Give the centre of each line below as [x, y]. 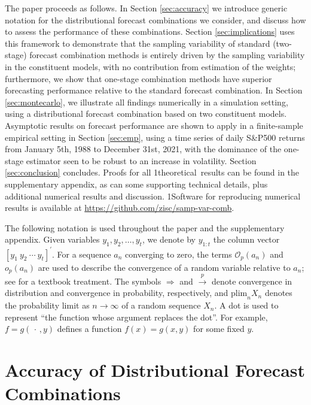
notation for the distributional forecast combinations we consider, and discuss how [155, 19]
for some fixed [219, 329]
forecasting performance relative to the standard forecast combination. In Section [154, 90]
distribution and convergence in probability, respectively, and [117, 293]
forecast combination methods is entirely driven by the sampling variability [167, 55]
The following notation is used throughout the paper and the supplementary [145, 227]
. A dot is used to [246, 305]
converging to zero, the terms [179, 254]
